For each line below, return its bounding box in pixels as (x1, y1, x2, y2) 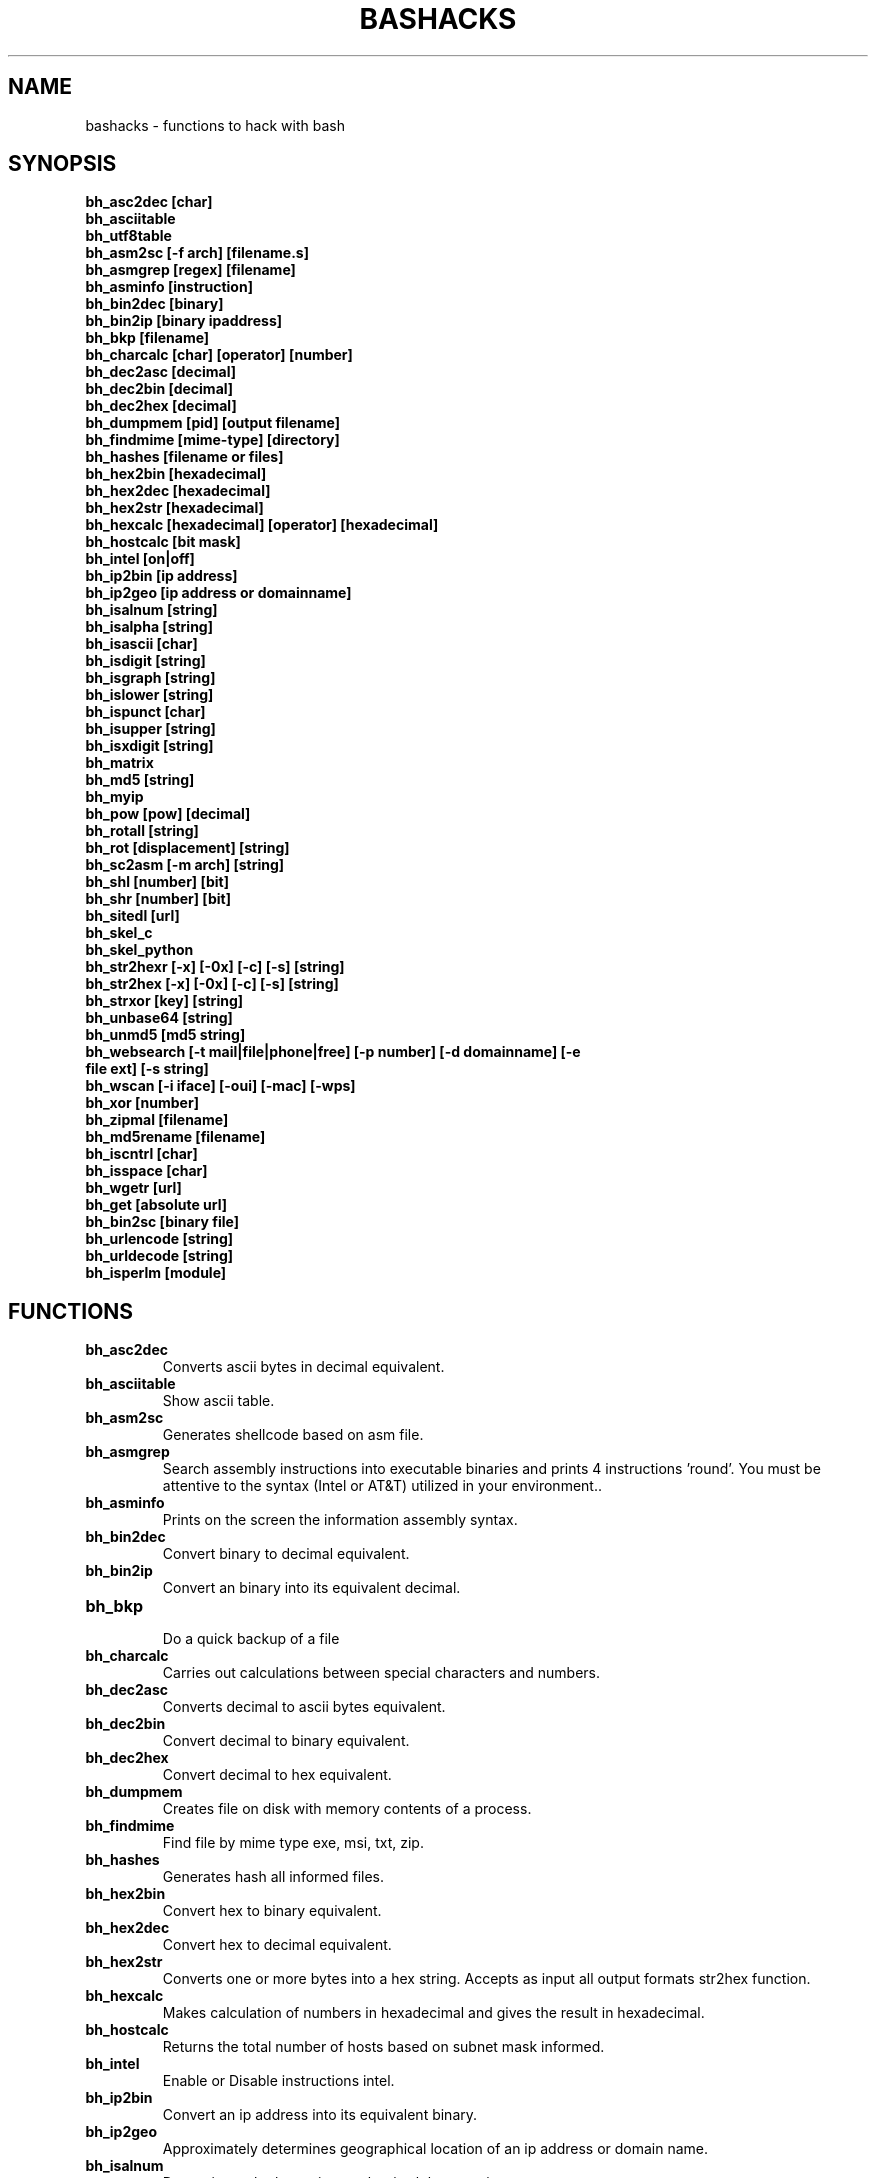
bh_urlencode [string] (85, 1230, 234, 1248)
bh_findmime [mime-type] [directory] (85, 431, 340, 449)
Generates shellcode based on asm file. (162, 1426, 424, 1444)
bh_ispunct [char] (85, 703, 206, 721)
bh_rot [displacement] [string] (85, 839, 290, 857)
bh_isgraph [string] (85, 669, 216, 687)
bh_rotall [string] (85, 822, 199, 840)
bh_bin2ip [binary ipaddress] (85, 312, 283, 330)
